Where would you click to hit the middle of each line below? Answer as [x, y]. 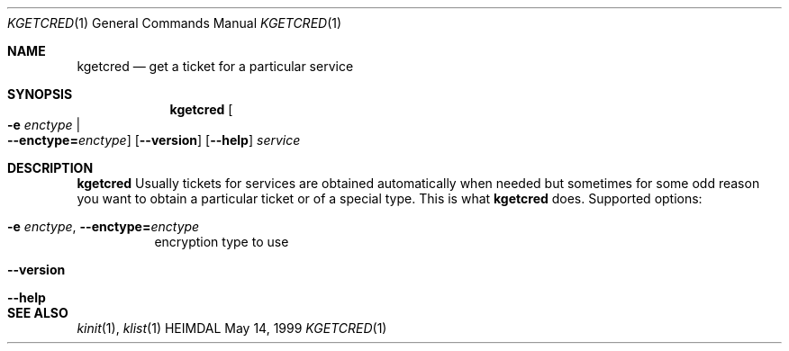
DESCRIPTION [50, 168]
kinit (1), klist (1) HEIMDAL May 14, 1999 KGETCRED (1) [232, 328]
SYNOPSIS [40, 94]
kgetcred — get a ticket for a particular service [215, 66]
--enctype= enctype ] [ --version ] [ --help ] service [154, 140]
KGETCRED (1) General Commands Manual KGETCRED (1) [175, 23]
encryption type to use [222, 242]
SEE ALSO [38, 313]
